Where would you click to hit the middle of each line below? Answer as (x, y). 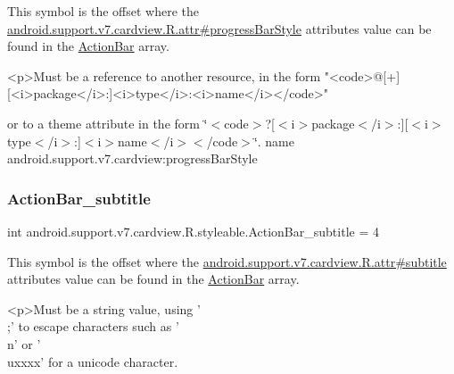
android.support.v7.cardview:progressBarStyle (132, 158)
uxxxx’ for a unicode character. (93, 361)
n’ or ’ (24, 343)
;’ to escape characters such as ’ (93, 326)
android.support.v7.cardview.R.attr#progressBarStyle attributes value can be (219, 28)
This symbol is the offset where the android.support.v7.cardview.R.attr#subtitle (227, 261)
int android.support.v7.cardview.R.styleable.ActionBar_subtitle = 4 (193, 231)
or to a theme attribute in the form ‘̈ (107, 123)
